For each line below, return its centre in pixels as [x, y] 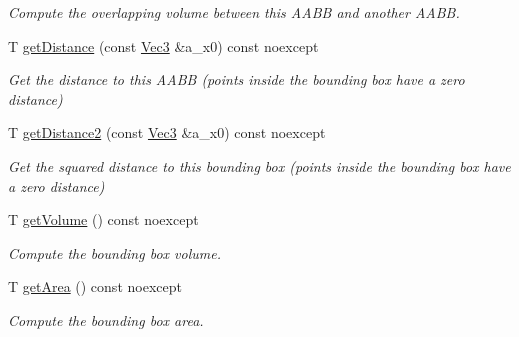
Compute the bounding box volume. [114, 252]
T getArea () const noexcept [95, 286]
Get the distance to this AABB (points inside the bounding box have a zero [236, 79]
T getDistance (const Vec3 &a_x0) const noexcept [163, 45]
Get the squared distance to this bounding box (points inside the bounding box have [259, 165]
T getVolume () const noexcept [103, 219]
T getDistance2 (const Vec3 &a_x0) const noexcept [167, 132]
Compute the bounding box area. [106, 319]
